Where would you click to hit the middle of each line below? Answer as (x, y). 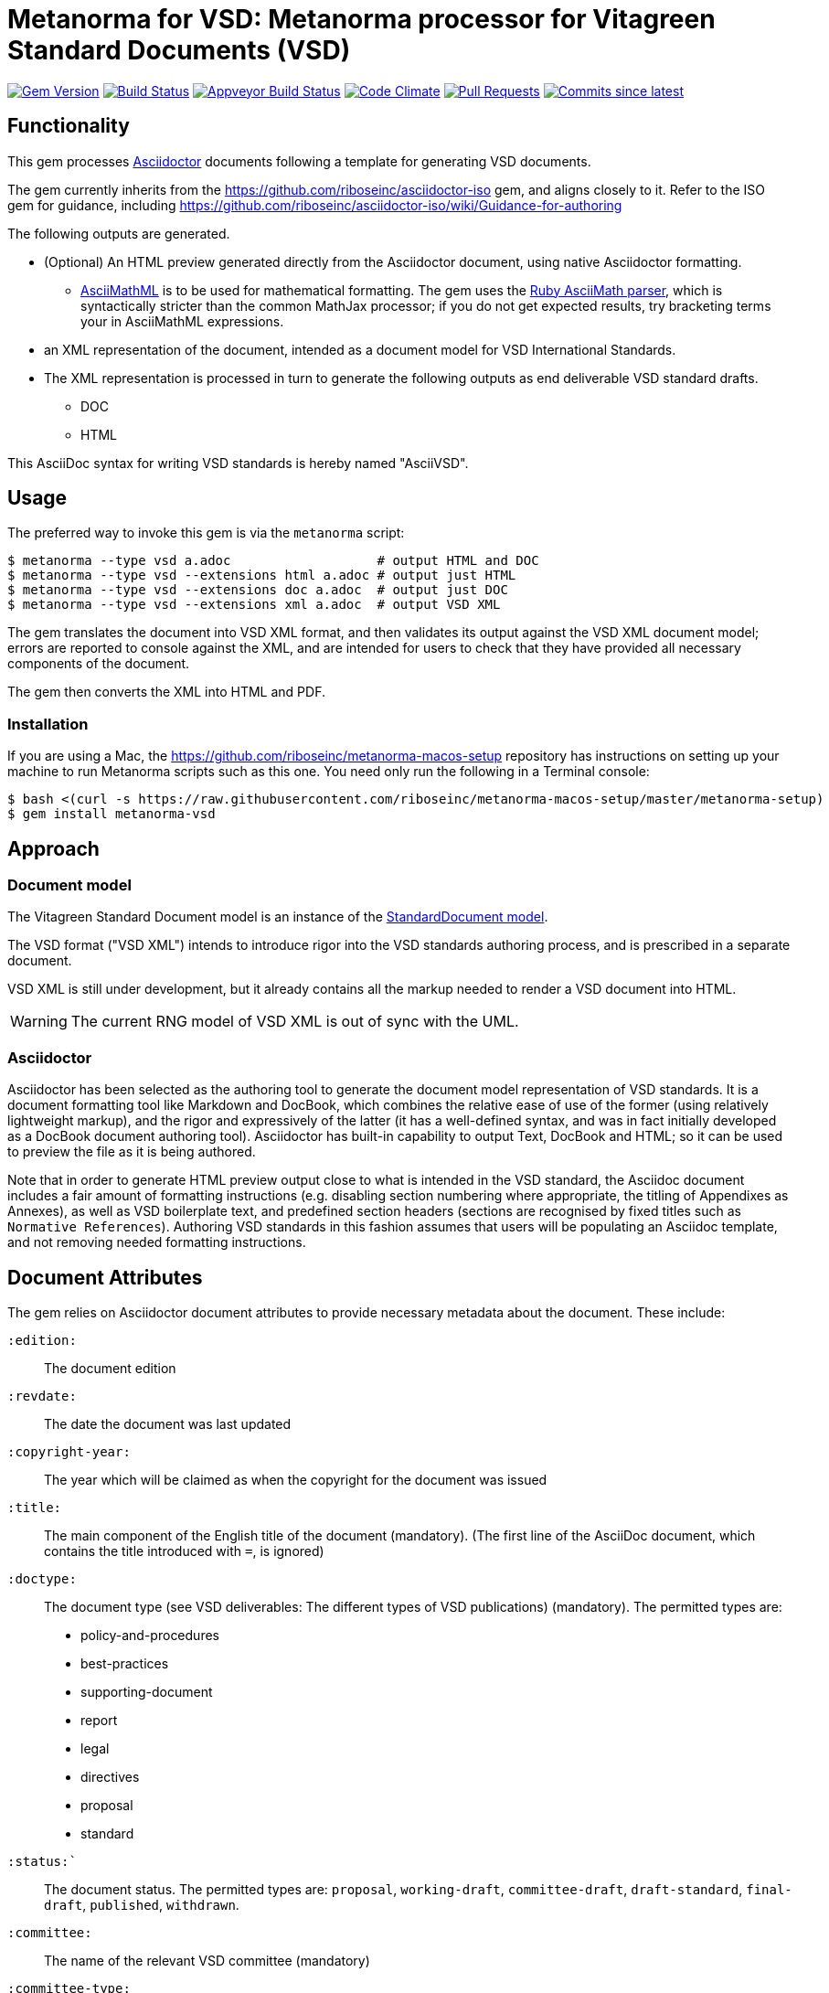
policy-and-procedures (150, 1635)
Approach (53, 848)
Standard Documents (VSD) (179, 50)
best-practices (125, 1663)
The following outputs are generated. (119, 233)
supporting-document (147, 1692)
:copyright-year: (69, 1452)
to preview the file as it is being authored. (132, 1152)
